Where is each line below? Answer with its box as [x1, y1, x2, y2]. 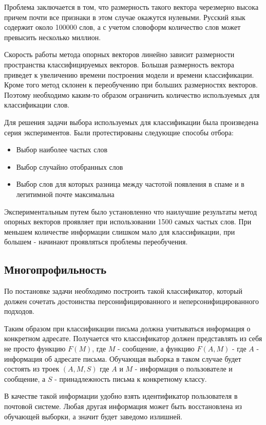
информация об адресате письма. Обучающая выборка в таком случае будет [4, 353, 241, 364]
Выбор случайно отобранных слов [16, 161, 123, 172]
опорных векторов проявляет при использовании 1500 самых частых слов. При [4, 216, 252, 227]
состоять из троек [4, 363, 60, 374]
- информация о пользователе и [135, 363, 233, 374]
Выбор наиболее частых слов [16, 144, 108, 155]
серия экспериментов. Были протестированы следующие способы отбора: [4, 127, 234, 137]
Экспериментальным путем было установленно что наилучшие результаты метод [4, 206, 257, 217]
